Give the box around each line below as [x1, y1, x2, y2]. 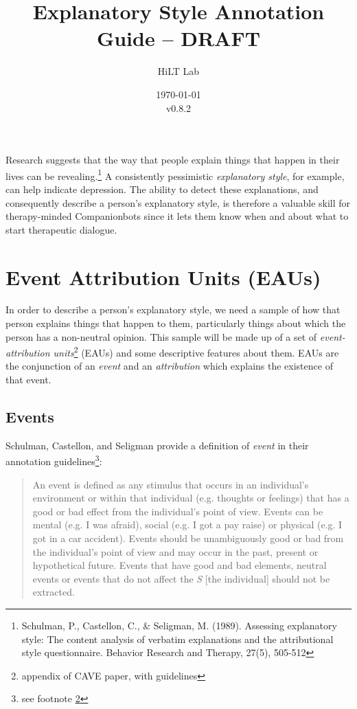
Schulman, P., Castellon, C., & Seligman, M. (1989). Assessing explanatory [21, 618, 337, 633]
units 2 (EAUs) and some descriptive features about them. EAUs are [53, 344, 339, 359]
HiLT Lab [157, 64, 200, 78]
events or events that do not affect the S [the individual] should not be [32, 571, 330, 585]
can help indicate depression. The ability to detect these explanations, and [5, 181, 319, 196]
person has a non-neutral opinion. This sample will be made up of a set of [5, 329, 317, 344]
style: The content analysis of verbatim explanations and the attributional [21, 631, 334, 646]
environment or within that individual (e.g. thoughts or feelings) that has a [32, 491, 349, 505]
